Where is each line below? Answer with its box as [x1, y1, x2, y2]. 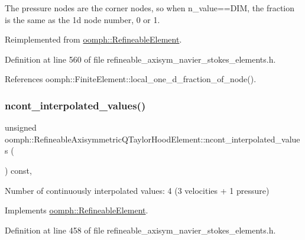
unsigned [5, 121, 37, 134]
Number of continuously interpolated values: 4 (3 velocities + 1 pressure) [5, 184, 270, 196]
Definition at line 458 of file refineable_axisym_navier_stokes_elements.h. [5, 223, 276, 236]
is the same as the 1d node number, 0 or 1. [5, 13, 160, 25]
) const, [5, 164, 32, 176]
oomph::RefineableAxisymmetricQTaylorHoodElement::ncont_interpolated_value [5, 132, 300, 145]
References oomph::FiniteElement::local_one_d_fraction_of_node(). [5, 73, 257, 85]
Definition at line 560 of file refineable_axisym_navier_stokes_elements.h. [5, 53, 276, 65]
